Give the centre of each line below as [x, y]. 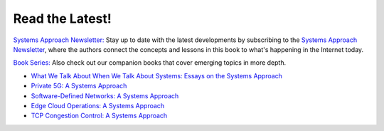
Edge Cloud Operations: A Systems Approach [98, 105]
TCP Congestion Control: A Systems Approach [99, 116]
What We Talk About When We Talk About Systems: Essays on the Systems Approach [156, 75]
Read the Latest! [62, 19]
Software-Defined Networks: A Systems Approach [105, 95]
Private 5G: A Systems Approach [79, 86]
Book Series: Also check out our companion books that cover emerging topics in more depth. [150, 63]
